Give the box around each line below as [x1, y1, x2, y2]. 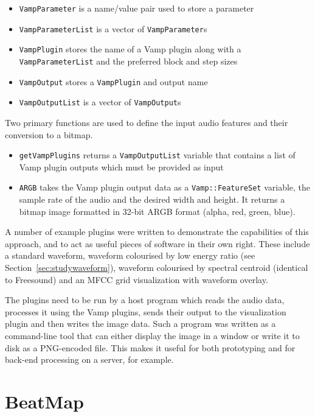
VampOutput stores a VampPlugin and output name [19, 75, 208, 88]
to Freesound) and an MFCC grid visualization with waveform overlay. [5, 273, 268, 286]
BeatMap [5, 388, 84, 413]
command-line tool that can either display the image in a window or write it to [5, 329, 300, 342]
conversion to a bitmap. [5, 128, 93, 141]
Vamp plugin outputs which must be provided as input [19, 160, 224, 173]
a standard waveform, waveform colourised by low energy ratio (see [5, 249, 255, 262]
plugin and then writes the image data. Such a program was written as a [5, 317, 276, 330]
